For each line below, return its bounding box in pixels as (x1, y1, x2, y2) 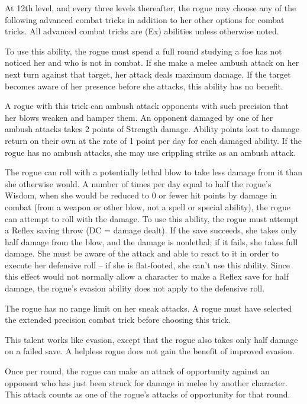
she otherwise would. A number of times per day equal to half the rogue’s (5, 177, 272, 190)
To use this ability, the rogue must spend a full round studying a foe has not (5, 44, 282, 57)
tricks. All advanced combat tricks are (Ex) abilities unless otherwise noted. (5, 25, 279, 37)
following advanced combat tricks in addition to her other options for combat (5, 13, 285, 25)
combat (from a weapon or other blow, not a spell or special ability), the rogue (5, 200, 290, 213)
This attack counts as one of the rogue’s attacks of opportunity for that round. (5, 388, 290, 400)
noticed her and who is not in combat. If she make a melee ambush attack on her (5, 56, 299, 69)
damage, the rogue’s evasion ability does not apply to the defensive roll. (5, 282, 265, 294)
